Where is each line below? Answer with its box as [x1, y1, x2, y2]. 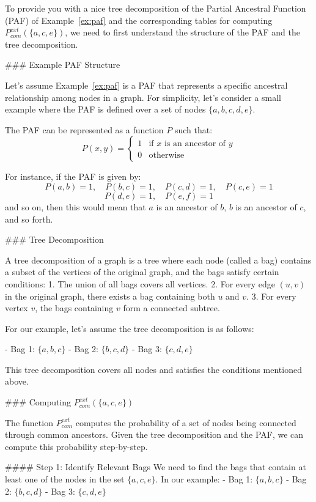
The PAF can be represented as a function [5, 123, 164, 136]
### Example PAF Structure [5, 58, 120, 71]
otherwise [149, 151, 185, 160]
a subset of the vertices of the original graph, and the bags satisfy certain [5, 265, 279, 278]
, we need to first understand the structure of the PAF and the [65, 26, 300, 39]
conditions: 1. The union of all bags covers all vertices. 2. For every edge [5, 277, 276, 290]
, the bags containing [35, 301, 114, 314]
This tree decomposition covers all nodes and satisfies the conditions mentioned [5, 363, 302, 375]
